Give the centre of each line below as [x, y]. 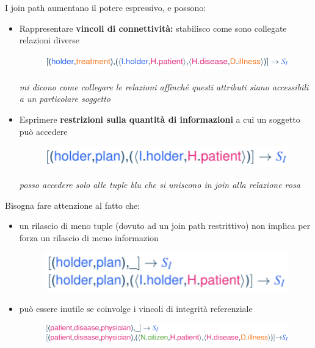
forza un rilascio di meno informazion [89, 237]
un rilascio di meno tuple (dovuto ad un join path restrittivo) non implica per [165, 226]
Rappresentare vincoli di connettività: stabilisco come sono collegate [153, 28]
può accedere [43, 131]
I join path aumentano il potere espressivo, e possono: [106, 7]
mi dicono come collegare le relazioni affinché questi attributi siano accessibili [164, 86]
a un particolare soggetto [65, 99]
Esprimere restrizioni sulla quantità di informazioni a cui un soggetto [160, 119]
